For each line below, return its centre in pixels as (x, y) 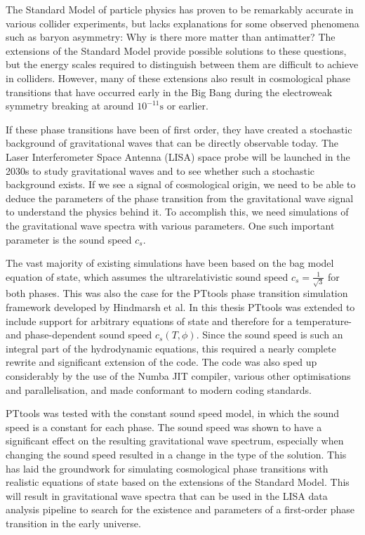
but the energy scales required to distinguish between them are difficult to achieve (182, 64)
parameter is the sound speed (69, 239)
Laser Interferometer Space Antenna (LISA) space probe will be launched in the (178, 156)
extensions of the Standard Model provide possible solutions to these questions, (176, 50)
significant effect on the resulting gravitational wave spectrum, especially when (175, 441)
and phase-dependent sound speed (79, 335)
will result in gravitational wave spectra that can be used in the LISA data (167, 495)
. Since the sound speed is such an (270, 335)
